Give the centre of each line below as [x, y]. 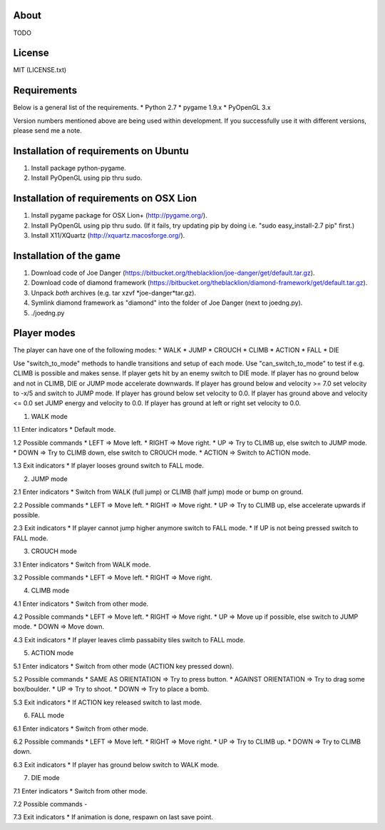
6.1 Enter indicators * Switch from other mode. [81, 729]
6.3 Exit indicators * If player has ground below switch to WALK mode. [116, 764]
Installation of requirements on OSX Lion [105, 199]
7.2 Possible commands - [50, 804]
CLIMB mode [50, 591]
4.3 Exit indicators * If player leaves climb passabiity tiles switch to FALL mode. [129, 639]
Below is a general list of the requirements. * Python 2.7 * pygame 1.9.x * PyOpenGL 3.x [142, 108]
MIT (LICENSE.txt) [40, 70]
